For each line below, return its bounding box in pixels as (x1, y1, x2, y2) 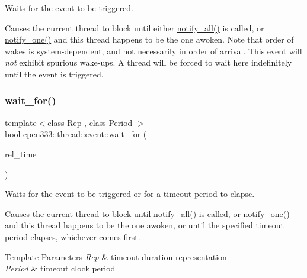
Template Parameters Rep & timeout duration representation (5, 250, 227, 263)
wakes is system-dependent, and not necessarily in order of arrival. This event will (5, 44, 302, 57)
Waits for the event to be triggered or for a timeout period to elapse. (5, 188, 255, 200)
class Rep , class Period (47, 116, 133, 128)
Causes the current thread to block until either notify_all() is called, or (5, 21, 264, 34)
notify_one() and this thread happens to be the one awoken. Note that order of (5, 33, 294, 46)
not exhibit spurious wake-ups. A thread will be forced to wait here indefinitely (5, 56, 292, 69)
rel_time (5, 147, 37, 160)
